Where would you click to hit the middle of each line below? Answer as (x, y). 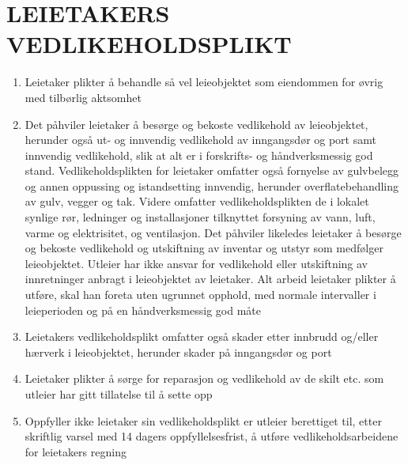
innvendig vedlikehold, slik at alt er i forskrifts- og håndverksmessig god (199, 155)
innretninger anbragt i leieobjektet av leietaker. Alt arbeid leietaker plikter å (210, 279)
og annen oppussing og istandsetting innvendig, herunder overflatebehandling (212, 185)
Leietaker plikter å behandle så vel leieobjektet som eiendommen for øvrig (204, 82)
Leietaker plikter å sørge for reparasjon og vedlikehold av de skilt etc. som (204, 378)
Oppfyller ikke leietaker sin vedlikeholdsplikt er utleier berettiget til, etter (203, 420)
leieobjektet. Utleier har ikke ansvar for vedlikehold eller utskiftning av (196, 263)
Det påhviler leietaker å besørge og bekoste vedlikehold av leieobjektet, (196, 124)
